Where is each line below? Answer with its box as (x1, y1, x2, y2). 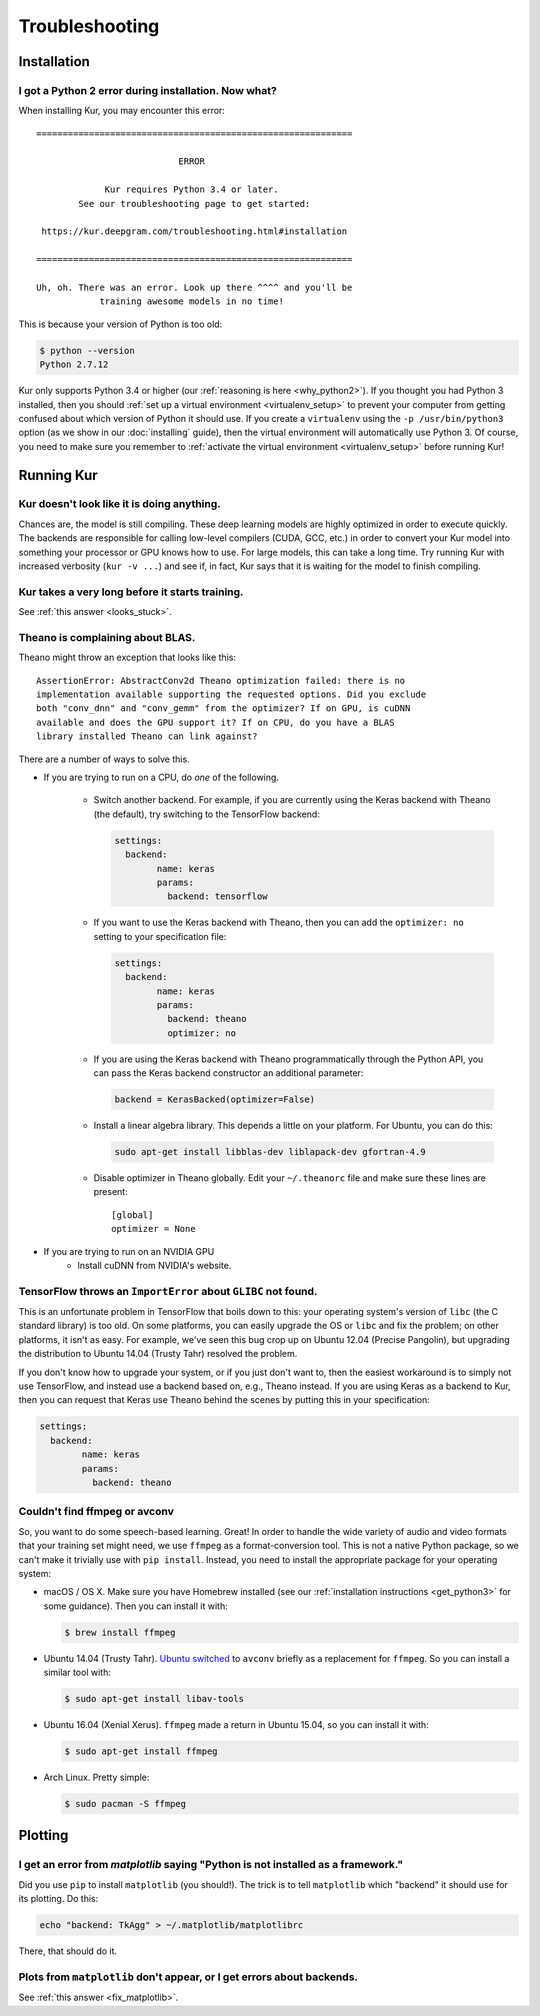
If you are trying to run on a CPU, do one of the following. (43, 771, 280, 784)
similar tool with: (43, 1666, 112, 1679)
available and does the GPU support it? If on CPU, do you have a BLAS (36, 716, 395, 728)
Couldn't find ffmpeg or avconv (18, 1505, 174, 1519)
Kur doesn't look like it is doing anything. (18, 497, 222, 511)
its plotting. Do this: (18, 1893, 99, 1905)
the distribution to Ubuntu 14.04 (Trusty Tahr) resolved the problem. (18, 1348, 298, 1360)
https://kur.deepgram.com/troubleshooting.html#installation (41, 226, 348, 237)
